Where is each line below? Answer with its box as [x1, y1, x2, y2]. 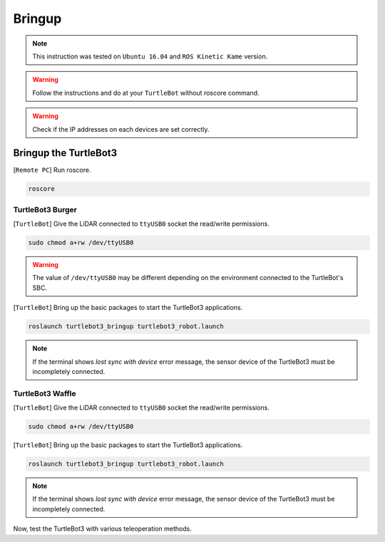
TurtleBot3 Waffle [13, 388, 76, 398]
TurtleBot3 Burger [13, 204, 78, 214]
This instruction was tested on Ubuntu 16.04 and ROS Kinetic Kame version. [32, 52, 268, 61]
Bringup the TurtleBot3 [13, 147, 118, 160]
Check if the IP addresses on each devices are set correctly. [32, 125, 210, 133]
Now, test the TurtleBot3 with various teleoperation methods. [13, 524, 192, 533]
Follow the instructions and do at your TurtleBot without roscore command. [32, 88, 260, 97]
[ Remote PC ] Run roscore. [13, 166, 91, 174]
